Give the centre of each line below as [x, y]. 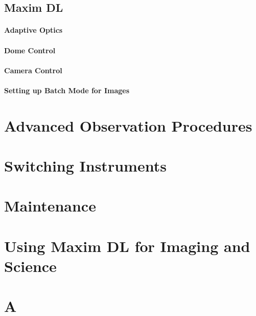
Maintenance [50, 206]
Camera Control [33, 70]
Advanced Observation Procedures [128, 125]
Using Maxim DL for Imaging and [127, 246]
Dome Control [30, 50]
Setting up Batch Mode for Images [67, 90]
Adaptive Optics [33, 30]
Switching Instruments [85, 166]
